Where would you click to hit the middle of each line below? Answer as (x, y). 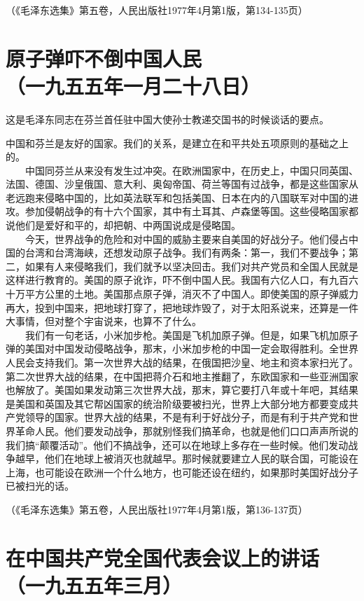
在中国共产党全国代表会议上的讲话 (163, 557)
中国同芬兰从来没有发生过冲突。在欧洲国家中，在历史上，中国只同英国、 (191, 170)
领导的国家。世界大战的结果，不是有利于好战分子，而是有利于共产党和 (187, 417)
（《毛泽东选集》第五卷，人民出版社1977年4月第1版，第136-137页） (157, 509)
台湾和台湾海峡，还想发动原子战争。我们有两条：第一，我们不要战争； (187, 253)
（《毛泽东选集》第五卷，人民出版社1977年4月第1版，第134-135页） (157, 10)
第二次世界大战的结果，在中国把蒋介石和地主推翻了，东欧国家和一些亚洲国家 (182, 376)
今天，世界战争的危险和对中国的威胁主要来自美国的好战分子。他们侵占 (187, 239)
